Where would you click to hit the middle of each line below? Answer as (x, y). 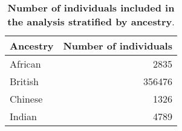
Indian (23, 116)
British (24, 81)
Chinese (26, 99)
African (25, 64)
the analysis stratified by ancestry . (91, 21)
